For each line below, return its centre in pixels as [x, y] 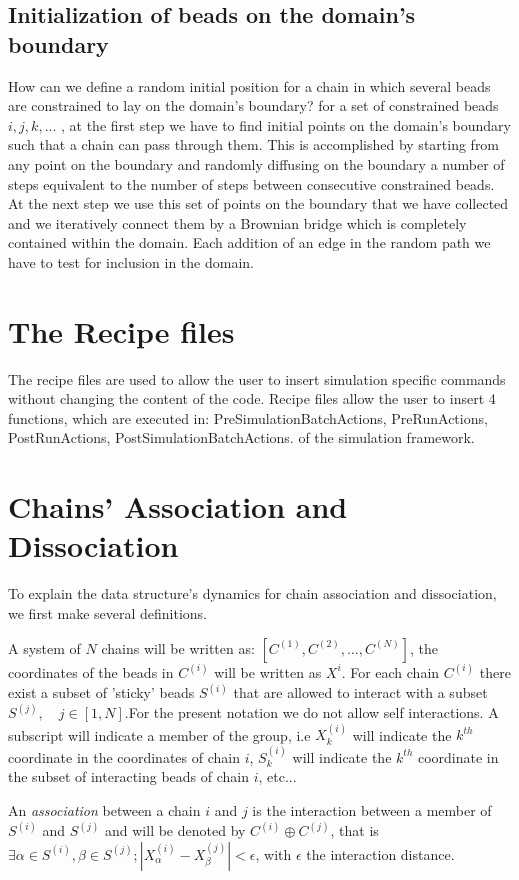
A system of [44, 647]
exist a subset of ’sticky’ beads [101, 692]
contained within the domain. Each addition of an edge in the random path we [249, 242]
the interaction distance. [380, 853]
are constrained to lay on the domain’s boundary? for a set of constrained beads [253, 105]
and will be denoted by [175, 830]
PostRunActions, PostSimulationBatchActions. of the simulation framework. [241, 437]
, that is [354, 830]
